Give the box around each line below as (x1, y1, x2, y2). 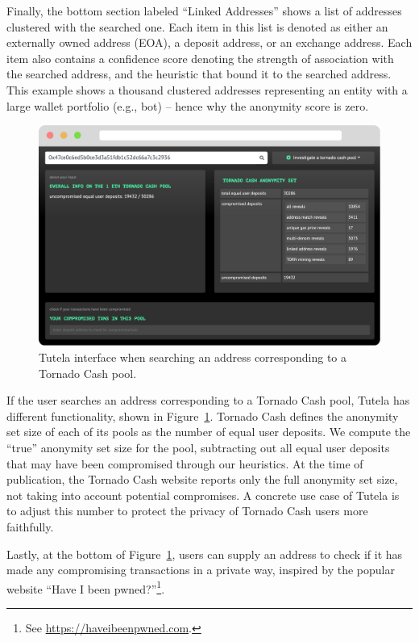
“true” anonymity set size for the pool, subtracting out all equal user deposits (6, 439, 390, 455)
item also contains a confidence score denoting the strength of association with (6, 49, 394, 66)
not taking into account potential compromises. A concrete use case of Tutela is (6, 486, 400, 503)
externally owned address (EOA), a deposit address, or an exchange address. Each (6, 34, 413, 51)
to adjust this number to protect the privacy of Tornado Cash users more (6, 502, 368, 519)
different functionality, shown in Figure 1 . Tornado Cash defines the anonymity (6, 407, 399, 424)
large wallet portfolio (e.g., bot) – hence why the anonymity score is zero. (6, 97, 369, 114)
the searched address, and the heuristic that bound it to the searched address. (6, 65, 392, 82)
